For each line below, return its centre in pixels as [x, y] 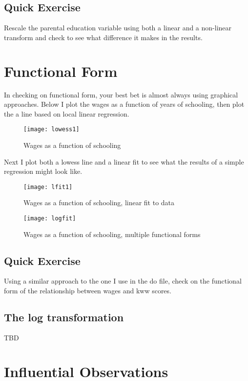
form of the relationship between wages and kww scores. [88, 291]
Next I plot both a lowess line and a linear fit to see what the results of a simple [124, 161]
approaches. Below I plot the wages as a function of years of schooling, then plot [124, 104]
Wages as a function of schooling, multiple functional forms [112, 234]
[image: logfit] [50, 218]
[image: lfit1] [48, 187]
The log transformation [64, 317]
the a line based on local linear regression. [67, 113]
